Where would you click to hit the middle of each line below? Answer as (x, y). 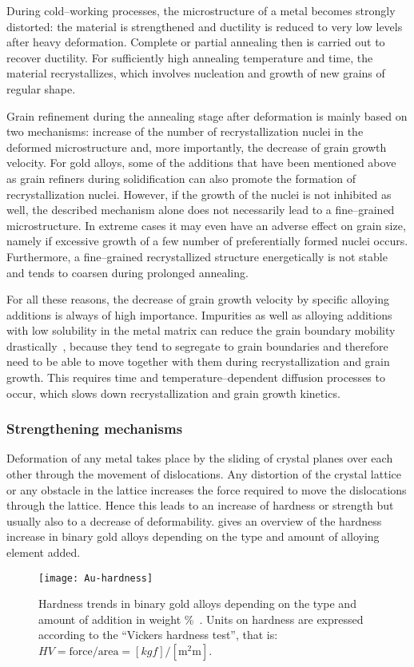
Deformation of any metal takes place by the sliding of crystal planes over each (200, 458)
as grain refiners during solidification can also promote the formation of (181, 178)
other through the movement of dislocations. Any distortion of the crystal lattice (204, 474)
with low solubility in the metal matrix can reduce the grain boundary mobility (201, 330)
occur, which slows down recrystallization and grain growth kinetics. (173, 393)
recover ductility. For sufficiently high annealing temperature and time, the (190, 57)
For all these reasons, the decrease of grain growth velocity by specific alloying (198, 299)
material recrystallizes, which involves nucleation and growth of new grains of (196, 73)
